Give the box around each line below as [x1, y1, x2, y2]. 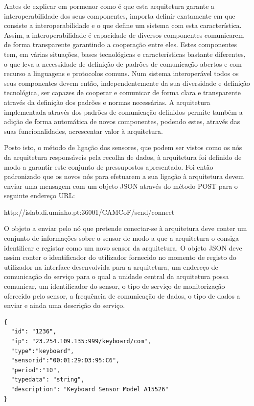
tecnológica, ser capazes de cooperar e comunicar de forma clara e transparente [4, 87, 241, 98]
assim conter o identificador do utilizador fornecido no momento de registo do [4, 252, 236, 262]
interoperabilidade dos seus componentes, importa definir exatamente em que [4, 10, 235, 21]
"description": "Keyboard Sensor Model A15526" [11, 385, 169, 393]
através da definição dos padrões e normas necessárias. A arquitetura [4, 97, 210, 107]
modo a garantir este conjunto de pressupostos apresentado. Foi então [4, 161, 213, 172]
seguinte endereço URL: [4, 190, 75, 201]
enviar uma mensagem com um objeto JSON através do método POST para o [4, 180, 238, 191]
